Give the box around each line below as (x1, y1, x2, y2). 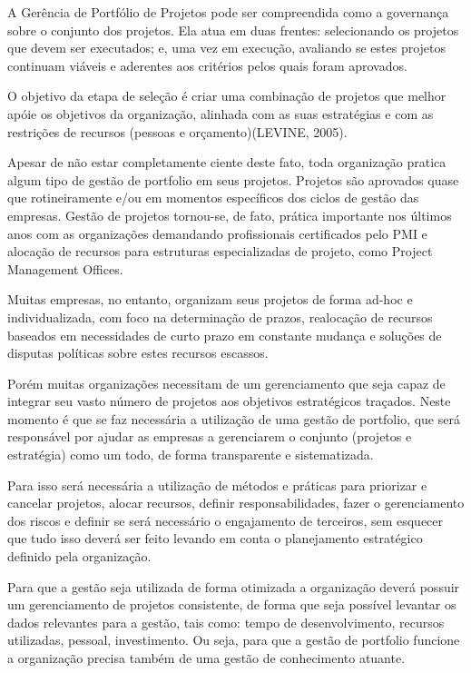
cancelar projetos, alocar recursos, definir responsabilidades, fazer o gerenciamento (7, 493, 465, 512)
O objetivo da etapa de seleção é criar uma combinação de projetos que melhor (7, 86, 446, 105)
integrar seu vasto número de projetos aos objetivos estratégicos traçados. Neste (7, 391, 451, 411)
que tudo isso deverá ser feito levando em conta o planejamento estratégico (7, 529, 423, 548)
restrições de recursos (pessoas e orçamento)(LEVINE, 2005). (7, 122, 348, 141)
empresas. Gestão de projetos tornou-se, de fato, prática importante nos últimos (7, 205, 452, 224)
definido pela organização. (7, 547, 152, 566)
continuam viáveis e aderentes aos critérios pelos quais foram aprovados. (7, 55, 407, 74)
